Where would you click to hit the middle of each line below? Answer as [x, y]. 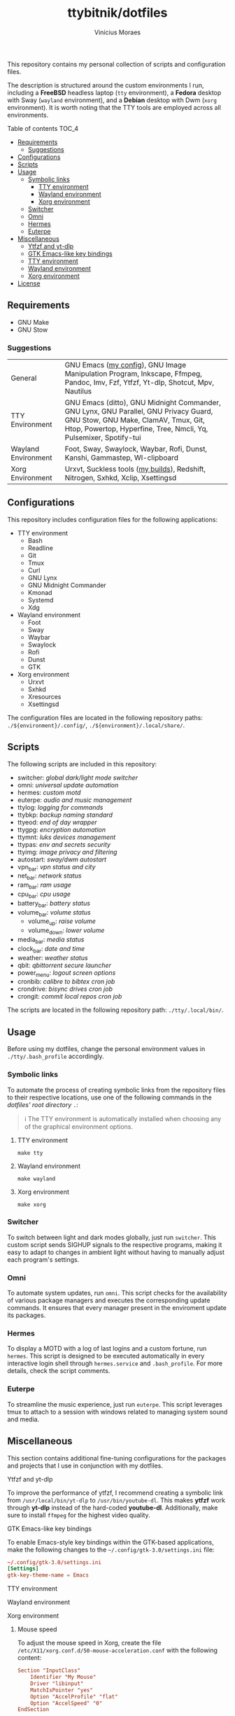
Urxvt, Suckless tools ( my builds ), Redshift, [135, 469]
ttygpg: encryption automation [62, 829]
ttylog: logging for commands [60, 807]
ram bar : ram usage [44, 886]
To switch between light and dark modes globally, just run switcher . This [112, 1237]
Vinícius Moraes [117, 32]
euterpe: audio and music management [74, 800]
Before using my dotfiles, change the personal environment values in [106, 1049]
